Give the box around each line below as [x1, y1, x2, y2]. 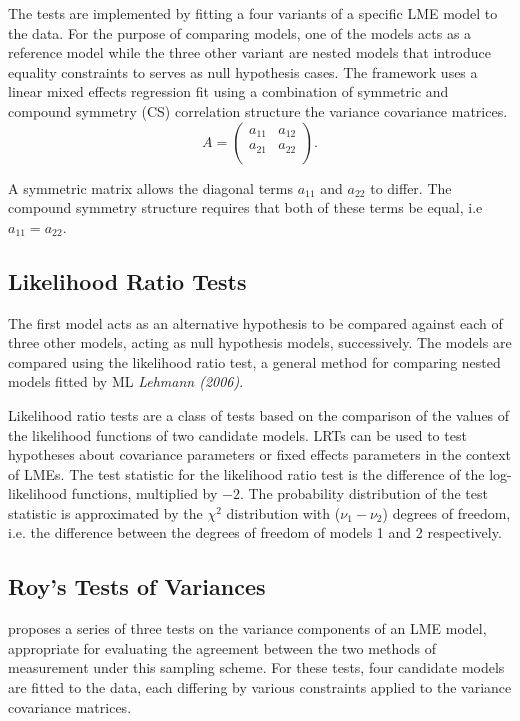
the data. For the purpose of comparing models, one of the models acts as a [8, 22, 472, 43]
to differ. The [370, 177, 452, 198]
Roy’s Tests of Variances [8, 571, 266, 602]
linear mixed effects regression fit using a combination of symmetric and [8, 81, 449, 102]
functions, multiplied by [71, 483, 218, 504]
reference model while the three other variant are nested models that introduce [8, 42, 492, 63]
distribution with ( [226, 502, 341, 523]
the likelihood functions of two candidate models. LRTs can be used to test [8, 424, 467, 445]
